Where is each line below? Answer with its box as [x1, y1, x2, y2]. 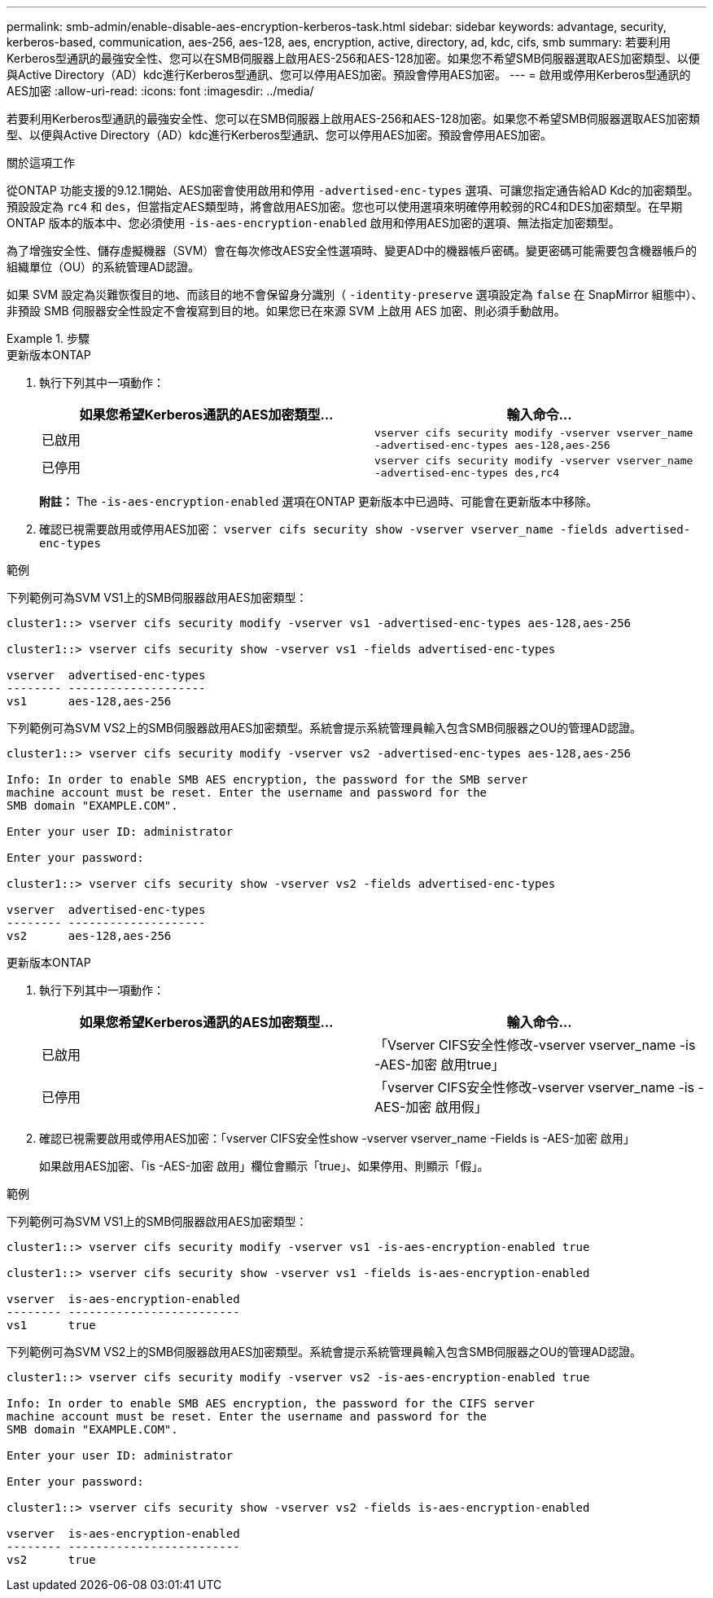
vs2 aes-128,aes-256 [7, 929, 172, 942]
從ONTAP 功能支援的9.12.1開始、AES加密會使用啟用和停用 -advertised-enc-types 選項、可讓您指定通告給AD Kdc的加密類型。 [7, 183, 699, 197]
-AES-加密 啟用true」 [374, 1056, 505, 1073]
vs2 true [7, 1553, 96, 1566]
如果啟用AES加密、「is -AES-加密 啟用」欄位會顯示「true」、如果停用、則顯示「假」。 [39, 1159, 489, 1173]
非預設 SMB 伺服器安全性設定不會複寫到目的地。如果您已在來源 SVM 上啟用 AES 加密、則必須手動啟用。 [7, 304, 566, 318]
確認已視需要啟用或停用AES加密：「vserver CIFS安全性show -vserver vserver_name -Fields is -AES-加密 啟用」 [39, 1131, 635, 1145]
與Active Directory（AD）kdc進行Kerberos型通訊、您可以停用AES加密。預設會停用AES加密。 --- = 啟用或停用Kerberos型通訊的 [7, 68, 691, 81]
